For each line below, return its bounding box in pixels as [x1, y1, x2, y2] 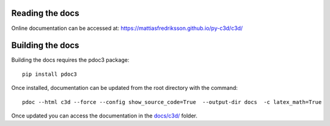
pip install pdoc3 [22, 70, 78, 78]
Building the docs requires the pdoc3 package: [11, 56, 130, 64]
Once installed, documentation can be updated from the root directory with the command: [11, 84, 238, 92]
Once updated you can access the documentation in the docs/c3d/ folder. [11, 112, 198, 119]
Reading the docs [11, 8, 79, 18]
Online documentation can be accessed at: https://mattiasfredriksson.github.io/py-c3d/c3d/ [11, 24, 243, 32]
